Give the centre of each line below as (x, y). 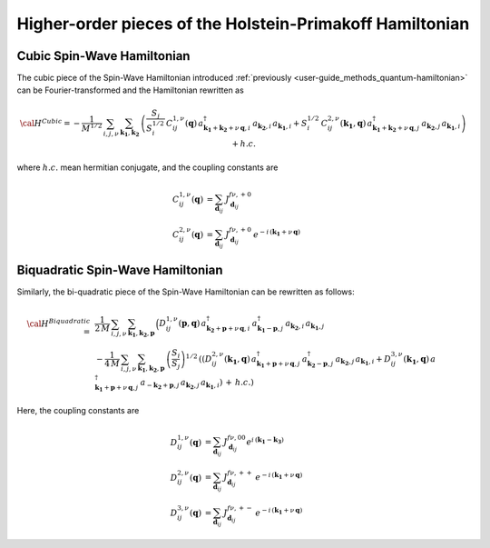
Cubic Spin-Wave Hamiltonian (103, 56)
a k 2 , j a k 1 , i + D (363, 360)
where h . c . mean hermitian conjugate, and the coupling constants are (147, 167)
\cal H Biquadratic (59, 323)
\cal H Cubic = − (50, 122)
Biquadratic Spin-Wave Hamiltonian (120, 270)
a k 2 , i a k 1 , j (305, 325)
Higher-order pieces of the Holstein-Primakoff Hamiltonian (243, 24)
